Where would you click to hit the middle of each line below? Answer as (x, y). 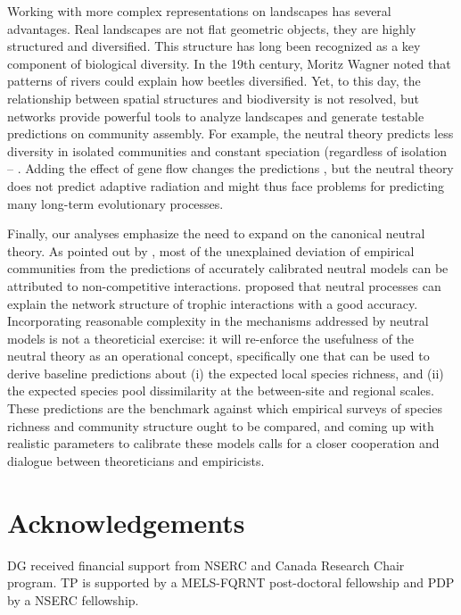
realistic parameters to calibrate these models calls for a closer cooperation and (223, 443)
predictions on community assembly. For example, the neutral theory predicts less (230, 133)
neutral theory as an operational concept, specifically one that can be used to (218, 356)
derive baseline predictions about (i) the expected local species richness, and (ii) (226, 373)
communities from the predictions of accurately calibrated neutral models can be (228, 268)
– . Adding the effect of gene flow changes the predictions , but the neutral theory (230, 168)
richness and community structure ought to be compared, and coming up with (221, 425)
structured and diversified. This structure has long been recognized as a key (214, 46)
